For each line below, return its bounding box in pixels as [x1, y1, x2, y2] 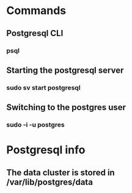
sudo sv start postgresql [6, 83, 81, 92]
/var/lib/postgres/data [6, 177, 94, 187]
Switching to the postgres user [6, 102, 127, 113]
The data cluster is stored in [6, 167, 115, 178]
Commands [6, 4, 67, 18]
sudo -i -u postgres [6, 120, 65, 129]
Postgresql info [6, 143, 86, 157]
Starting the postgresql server [6, 65, 124, 75]
